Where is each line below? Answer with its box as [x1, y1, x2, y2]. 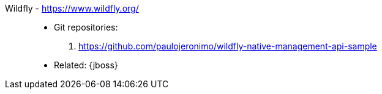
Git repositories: [54, 22, 118, 32]
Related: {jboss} [54, 60, 118, 70]
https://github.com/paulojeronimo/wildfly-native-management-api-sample [78, 41, 377, 51]
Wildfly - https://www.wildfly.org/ [5, 3, 139, 13]
